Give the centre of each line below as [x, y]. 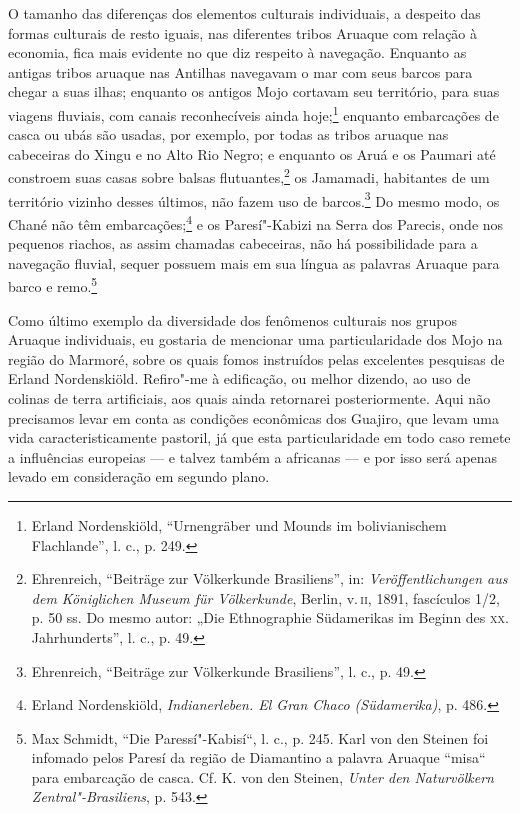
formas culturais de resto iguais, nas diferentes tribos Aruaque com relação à [243, 32]
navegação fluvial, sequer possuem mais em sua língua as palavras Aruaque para [254, 262]
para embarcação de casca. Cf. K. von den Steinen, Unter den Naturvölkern [262, 776]
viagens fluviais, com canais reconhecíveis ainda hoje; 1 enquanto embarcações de [253, 113]
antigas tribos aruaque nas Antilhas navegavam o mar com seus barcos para [240, 71]
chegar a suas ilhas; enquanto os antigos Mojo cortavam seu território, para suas [254, 91]
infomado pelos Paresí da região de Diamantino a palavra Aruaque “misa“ [258, 757]
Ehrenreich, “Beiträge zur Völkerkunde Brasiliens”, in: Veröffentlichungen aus [269, 578]
